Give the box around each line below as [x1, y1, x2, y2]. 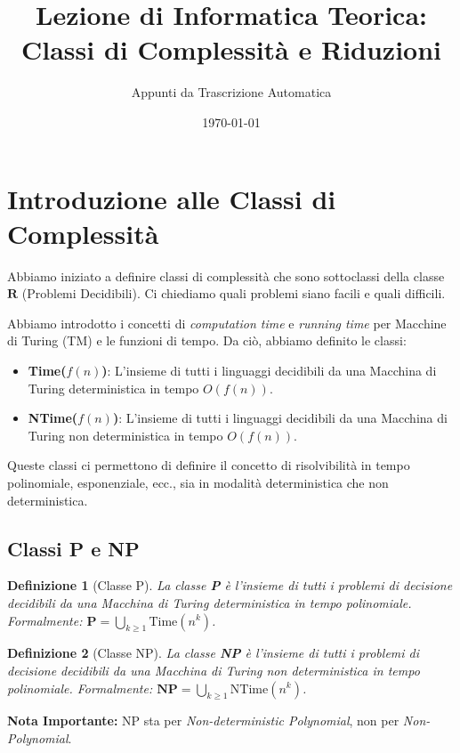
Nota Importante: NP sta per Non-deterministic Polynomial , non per [7, 711, 399, 730]
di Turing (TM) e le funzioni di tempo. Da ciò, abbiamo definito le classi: [7, 331, 407, 350]
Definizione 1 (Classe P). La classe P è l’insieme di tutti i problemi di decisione [7, 576, 453, 595]
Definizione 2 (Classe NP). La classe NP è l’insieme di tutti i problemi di [7, 644, 420, 662]
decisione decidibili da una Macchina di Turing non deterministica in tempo [7, 660, 420, 679]
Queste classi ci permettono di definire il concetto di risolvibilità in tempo [7, 456, 410, 474]
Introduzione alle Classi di [7, 180, 336, 216]
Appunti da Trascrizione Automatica [131, 83, 332, 101]
